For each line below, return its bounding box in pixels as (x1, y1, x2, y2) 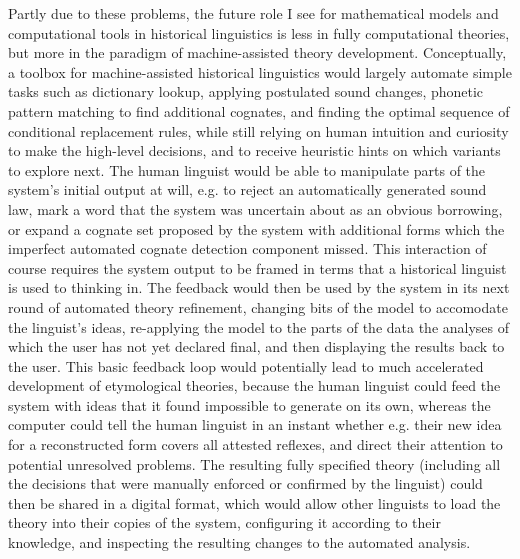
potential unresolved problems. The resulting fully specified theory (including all (8, 453, 501, 474)
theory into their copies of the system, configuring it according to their (8, 512, 441, 533)
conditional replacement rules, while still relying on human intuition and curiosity (8, 120, 509, 141)
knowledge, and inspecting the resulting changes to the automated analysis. (8, 532, 471, 553)
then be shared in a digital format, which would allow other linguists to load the (8, 492, 501, 513)
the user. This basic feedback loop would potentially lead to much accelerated (8, 355, 484, 376)
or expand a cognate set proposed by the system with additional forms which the (8, 218, 505, 239)
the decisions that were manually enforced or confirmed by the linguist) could (8, 473, 483, 494)
